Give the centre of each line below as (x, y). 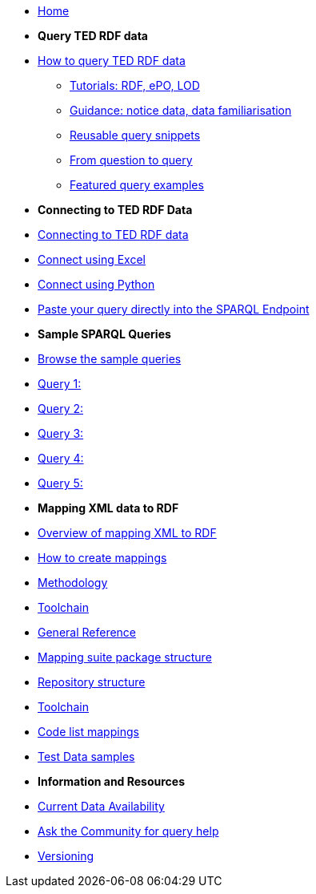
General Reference (87, 632)
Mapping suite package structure (125, 657)
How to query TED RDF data (112, 61)
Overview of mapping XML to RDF (127, 533)
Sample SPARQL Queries (104, 334)
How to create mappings (102, 558)
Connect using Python (96, 284)
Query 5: (60, 483)
